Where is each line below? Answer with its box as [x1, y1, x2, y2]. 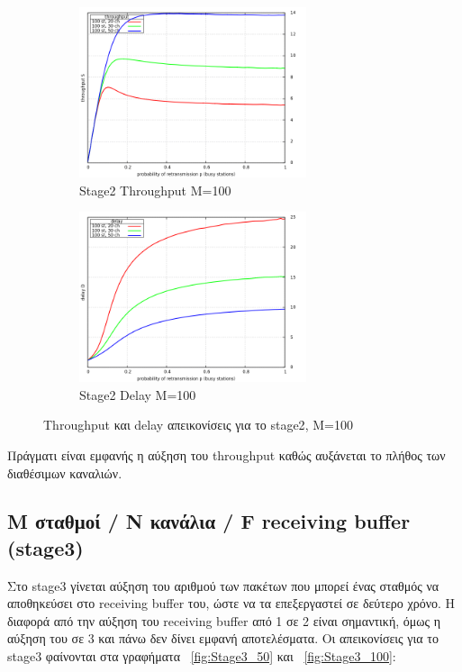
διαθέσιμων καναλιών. [7, 463, 122, 482]
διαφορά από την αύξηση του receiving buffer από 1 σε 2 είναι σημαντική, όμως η [7, 611, 441, 630]
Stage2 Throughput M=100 [79, 180, 231, 199]
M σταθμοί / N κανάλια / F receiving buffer [7, 507, 411, 535]
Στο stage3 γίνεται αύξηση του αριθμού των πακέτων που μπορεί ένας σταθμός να [7, 576, 439, 595]
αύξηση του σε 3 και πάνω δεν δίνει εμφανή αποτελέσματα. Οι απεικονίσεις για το [7, 629, 439, 648]
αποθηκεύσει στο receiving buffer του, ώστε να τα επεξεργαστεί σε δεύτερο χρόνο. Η [7, 594, 456, 613]
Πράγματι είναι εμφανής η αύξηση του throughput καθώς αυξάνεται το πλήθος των [7, 445, 446, 464]
